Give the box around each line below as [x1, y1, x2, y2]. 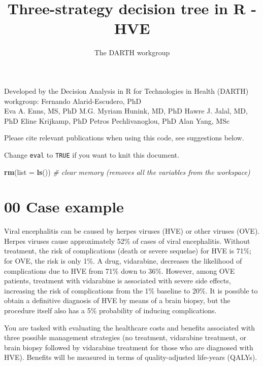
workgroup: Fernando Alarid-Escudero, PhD [4, 95, 142, 106]
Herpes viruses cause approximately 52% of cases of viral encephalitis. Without [4, 235, 250, 246]
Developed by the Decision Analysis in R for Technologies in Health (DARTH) [4, 85, 249, 96]
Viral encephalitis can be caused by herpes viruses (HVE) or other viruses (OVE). [4, 226, 260, 236]
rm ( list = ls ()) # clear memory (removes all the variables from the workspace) [4, 166, 250, 177]
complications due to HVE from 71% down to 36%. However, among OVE [4, 265, 235, 276]
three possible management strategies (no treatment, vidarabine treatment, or [4, 332, 246, 343]
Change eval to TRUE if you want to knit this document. [4, 149, 180, 160]
